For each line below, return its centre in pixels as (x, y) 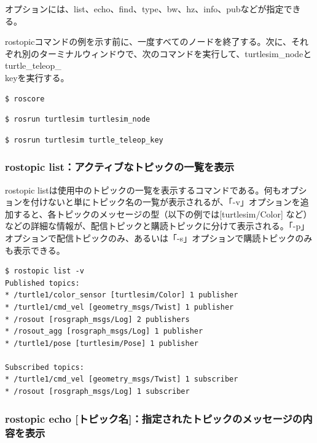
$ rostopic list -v (45, 271)
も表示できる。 (35, 250)
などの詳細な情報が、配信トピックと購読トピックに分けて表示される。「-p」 (157, 226)
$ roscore (25, 99)
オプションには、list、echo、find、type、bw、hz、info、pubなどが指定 (144, 9)
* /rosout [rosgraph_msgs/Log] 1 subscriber (97, 392)
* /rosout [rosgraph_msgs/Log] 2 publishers (97, 319)
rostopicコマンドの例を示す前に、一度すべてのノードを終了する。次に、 (148, 41)
